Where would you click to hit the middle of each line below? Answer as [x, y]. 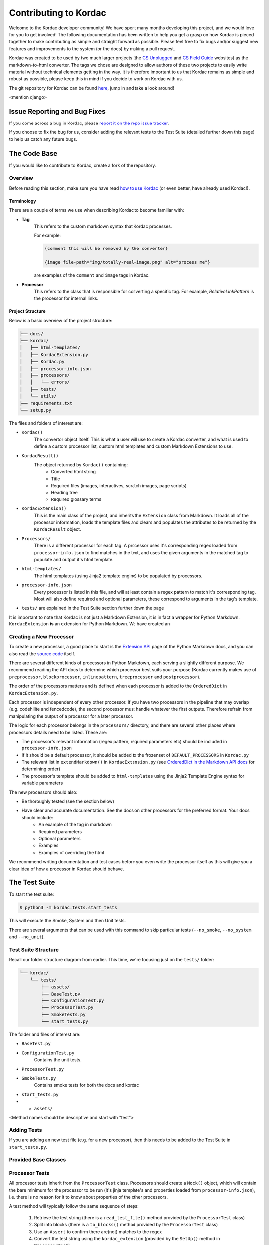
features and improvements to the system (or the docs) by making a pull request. [92, 49]
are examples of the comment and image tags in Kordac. [92, 275]
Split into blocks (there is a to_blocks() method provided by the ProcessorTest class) [126, 1225]
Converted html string [73, 472]
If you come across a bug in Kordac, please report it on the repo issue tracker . [89, 123]
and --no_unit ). [27, 937]
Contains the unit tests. [58, 1060]
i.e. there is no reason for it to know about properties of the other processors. [89, 1197]
